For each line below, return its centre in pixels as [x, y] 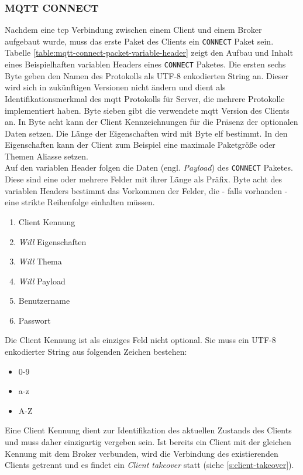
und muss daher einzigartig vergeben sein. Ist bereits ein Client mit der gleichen [148, 442]
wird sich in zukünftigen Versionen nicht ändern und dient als [115, 87]
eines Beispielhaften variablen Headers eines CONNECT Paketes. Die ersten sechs [145, 64]
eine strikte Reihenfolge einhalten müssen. [80, 202]
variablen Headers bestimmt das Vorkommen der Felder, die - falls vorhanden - [146, 190]
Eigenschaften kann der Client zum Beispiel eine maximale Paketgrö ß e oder [140, 145]
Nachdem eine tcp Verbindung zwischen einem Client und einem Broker [133, 30]
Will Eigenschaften [52, 241]
